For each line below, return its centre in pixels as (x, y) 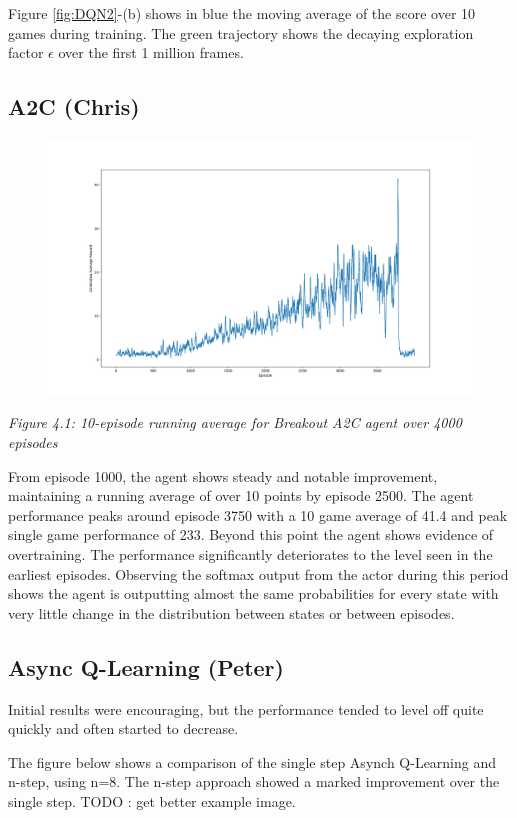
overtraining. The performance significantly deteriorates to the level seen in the (250, 554)
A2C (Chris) (74, 106)
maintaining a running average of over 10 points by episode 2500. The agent (241, 495)
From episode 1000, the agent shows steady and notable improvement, (223, 475)
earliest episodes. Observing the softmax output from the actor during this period (258, 573)
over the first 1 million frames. (151, 52)
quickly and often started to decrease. (123, 728)
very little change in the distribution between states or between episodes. (231, 612)
